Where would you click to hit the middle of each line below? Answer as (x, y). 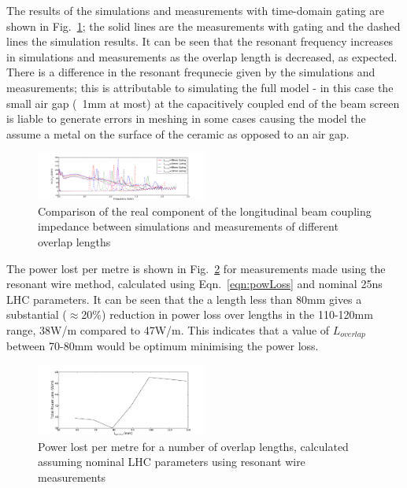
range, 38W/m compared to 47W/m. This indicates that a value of (168, 329)
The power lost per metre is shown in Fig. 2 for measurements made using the (196, 268)
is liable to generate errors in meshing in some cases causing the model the (186, 118)
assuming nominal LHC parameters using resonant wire (172, 462)
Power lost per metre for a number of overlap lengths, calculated (193, 446)
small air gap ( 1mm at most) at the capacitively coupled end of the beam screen (203, 103)
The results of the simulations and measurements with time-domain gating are (196, 10)
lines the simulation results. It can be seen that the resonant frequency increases (200, 41)
